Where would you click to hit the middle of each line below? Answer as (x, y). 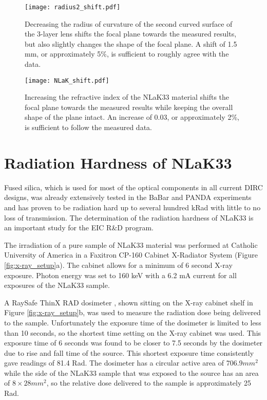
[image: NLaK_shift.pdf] (67, 80)
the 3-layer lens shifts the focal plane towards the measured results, (131, 34)
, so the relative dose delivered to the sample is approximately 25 (149, 383)
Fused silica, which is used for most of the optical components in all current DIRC (133, 187)
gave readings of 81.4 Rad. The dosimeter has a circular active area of (114, 363)
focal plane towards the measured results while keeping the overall (129, 107)
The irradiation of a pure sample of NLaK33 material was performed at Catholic (131, 244)
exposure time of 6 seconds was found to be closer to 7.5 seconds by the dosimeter (133, 343)
